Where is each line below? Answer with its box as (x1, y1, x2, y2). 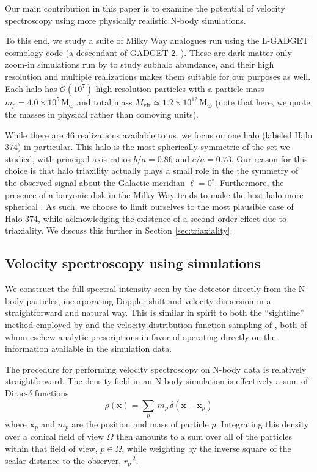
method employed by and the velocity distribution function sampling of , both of (5, 318, 307, 331)
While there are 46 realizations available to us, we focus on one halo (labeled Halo (5, 128, 312, 141)
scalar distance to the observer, (5, 454, 122, 467)
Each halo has (5, 82, 57, 95)
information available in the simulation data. (5, 342, 172, 355)
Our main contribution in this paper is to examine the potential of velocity (5, 2, 285, 14)
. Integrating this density (216, 417, 309, 430)
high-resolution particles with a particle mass (95, 82, 264, 95)
